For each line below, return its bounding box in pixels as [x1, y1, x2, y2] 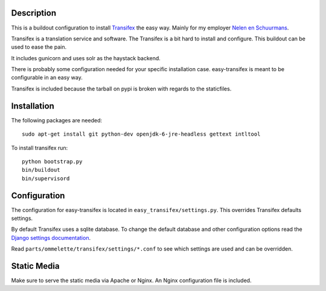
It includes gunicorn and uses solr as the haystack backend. [11, 54, 161, 61]
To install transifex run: [11, 144, 68, 151]
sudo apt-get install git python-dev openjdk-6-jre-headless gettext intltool [22, 131, 261, 138]
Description [11, 8, 57, 18]
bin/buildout [22, 166, 60, 174]
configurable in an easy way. [11, 74, 83, 81]
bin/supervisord [22, 175, 70, 182]
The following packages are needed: [11, 116, 103, 124]
